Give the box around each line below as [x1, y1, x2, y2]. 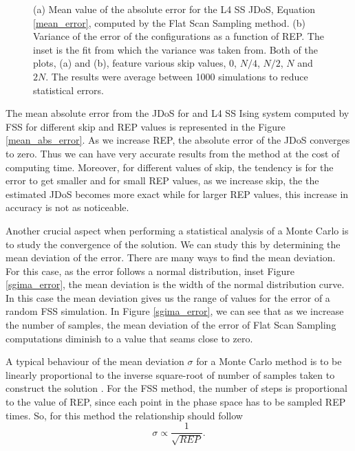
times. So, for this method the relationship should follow [6, 408, 243, 422]
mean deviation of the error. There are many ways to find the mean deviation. [6, 250, 336, 265]
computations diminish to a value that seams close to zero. [6, 331, 253, 345]
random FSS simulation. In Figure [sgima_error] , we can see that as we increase [6, 304, 344, 318]
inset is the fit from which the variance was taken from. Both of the [33, 42, 318, 56]
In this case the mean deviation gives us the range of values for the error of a [6, 290, 330, 305]
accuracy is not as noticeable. [6, 200, 129, 214]
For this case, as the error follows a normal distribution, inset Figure [6, 263, 294, 278]
